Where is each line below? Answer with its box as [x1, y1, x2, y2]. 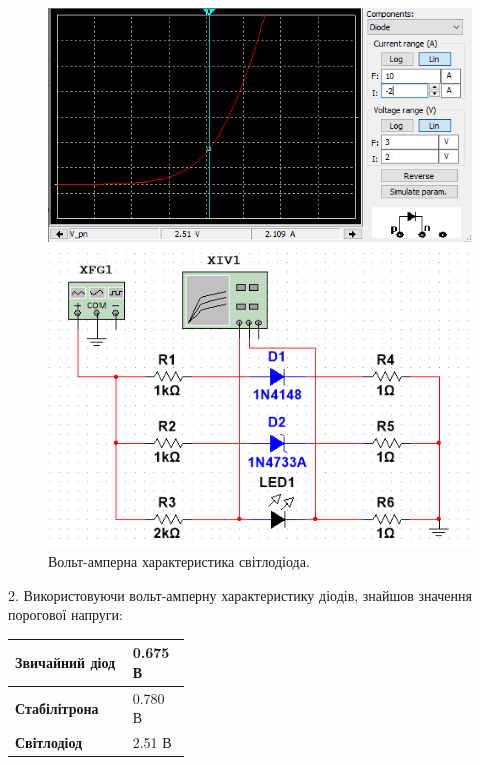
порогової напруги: [8, 604, 123, 625]
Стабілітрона [15, 697, 99, 718]
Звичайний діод [15, 652, 116, 673]
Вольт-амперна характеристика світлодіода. [48, 551, 310, 572]
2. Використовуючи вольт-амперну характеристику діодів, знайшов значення [8, 584, 472, 605]
